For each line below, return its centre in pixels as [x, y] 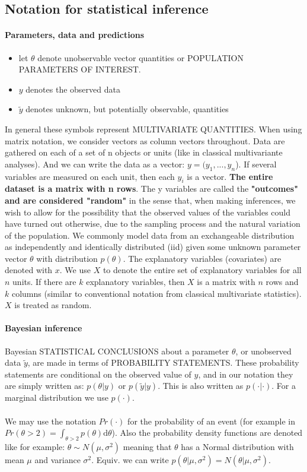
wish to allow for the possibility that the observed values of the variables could [148, 212]
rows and [282, 282]
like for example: [35, 447]
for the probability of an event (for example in [211, 421]
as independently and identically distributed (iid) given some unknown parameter [153, 247]
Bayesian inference [44, 328]
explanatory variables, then [135, 282]
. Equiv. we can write [130, 460]
